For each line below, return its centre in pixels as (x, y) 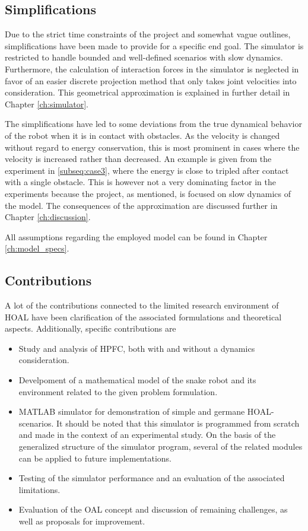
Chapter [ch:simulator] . (47, 104)
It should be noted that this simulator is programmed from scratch (178, 423)
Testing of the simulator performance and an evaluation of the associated (152, 478)
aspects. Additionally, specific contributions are (91, 328)
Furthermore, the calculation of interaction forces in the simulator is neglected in (152, 69)
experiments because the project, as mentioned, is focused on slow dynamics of (148, 193)
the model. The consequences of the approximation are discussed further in (141, 205)
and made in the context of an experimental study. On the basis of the (147, 435)
